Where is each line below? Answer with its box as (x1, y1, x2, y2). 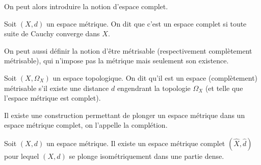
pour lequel (4, 150, 39, 161)
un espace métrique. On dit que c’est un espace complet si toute (46, 18, 247, 29)
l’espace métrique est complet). (4, 92, 101, 103)
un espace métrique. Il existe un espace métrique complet (46, 137, 225, 148)
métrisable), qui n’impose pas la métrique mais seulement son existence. (4, 55, 229, 66)
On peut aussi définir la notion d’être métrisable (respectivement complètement (4, 45, 252, 56)
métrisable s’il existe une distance (4, 82, 109, 93)
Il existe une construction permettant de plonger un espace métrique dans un (4, 109, 245, 120)
